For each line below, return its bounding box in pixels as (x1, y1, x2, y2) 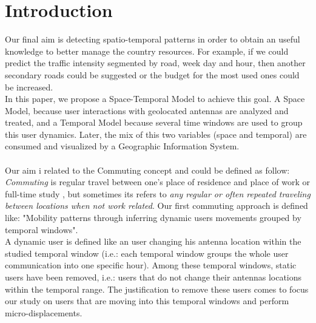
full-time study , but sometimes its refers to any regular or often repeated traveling (5, 187, 311, 200)
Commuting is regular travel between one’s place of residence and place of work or (5, 175, 310, 188)
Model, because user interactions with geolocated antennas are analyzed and (5, 104, 289, 117)
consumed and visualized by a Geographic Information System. (5, 140, 240, 152)
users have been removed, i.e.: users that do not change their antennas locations (5, 271, 302, 283)
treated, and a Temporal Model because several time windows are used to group (5, 116, 303, 129)
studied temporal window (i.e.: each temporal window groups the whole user (5, 246, 289, 259)
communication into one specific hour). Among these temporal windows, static (5, 259, 297, 271)
